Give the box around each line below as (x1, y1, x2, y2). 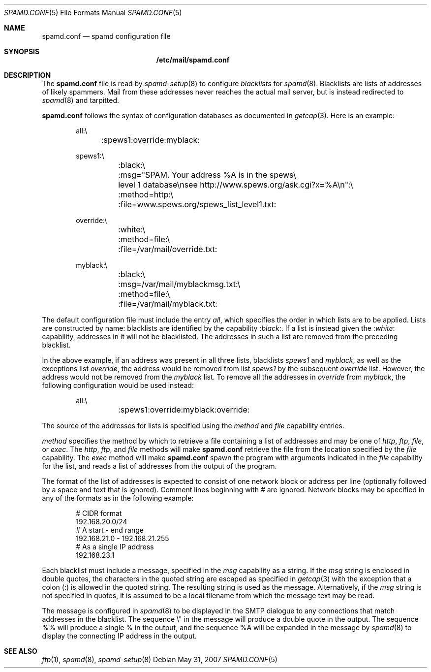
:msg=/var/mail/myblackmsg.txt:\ (118, 279, 241, 289)
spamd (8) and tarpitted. (42, 96, 120, 104)
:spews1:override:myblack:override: (118, 405, 250, 415)
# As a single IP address (76, 543, 154, 551)
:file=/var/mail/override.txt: (118, 244, 217, 254)
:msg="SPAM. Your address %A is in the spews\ (118, 170, 296, 180)
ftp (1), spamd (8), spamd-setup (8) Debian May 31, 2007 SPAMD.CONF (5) (42, 655, 277, 664)
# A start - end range (76, 526, 144, 534)
